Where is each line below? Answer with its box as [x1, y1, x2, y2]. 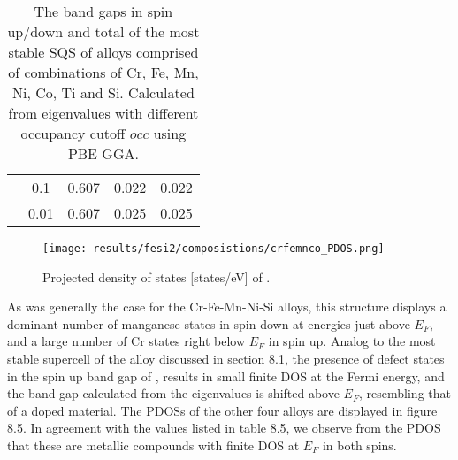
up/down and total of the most [7, 21, 200, 42]
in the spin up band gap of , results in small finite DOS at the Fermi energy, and [7, 366, 445, 385]
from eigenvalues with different [8, 103, 199, 123]
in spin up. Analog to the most [268, 332, 436, 350]
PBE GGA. [67, 143, 139, 164]
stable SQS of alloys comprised [8, 42, 199, 62]
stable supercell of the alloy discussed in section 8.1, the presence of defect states [7, 349, 445, 368]
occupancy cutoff [20, 123, 126, 143]
